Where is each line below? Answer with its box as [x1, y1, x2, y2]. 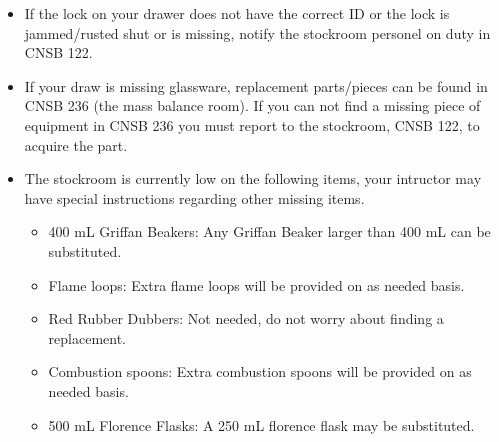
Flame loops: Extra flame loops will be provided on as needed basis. [48, 274, 465, 295]
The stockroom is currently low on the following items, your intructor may [24, 168, 482, 189]
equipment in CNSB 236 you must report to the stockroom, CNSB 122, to [24, 114, 480, 135]
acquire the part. [24, 134, 128, 155]
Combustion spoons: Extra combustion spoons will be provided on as [48, 361, 472, 382]
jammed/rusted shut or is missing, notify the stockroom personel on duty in [24, 22, 491, 43]
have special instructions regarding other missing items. [24, 187, 365, 208]
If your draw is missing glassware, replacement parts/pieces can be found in [24, 75, 488, 96]
